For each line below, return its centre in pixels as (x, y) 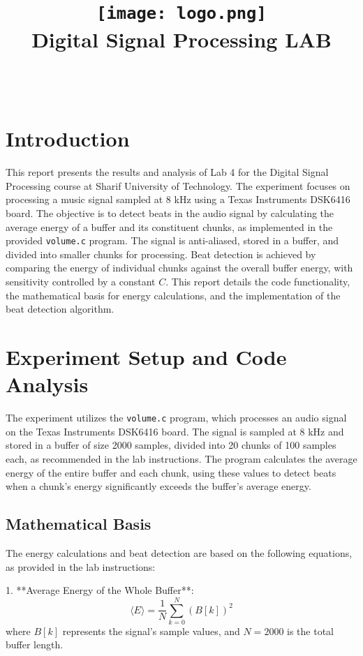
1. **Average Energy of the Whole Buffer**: (100, 590)
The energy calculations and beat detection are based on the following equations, (179, 552)
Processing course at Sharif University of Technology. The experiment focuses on (178, 185)
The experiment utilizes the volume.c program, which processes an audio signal (176, 418)
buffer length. (35, 644)
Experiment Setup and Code (146, 357)
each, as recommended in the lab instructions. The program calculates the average (181, 458)
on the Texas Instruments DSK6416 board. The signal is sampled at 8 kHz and (175, 431)
